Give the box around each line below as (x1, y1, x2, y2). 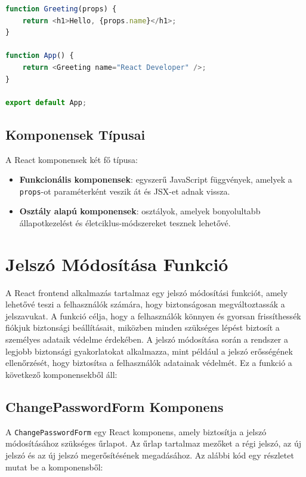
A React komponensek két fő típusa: (5, 153, 138, 165)
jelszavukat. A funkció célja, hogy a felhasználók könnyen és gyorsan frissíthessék (5, 309, 301, 322)
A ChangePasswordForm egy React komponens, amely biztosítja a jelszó (5, 425, 267, 438)
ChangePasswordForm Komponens (5, 397, 224, 416)
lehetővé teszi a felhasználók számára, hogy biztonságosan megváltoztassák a (5, 298, 285, 310)
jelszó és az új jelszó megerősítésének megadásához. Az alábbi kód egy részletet (5, 448, 294, 461)
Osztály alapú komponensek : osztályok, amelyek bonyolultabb (19, 205, 261, 217)
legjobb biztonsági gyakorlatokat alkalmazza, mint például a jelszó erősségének (5, 344, 293, 357)
